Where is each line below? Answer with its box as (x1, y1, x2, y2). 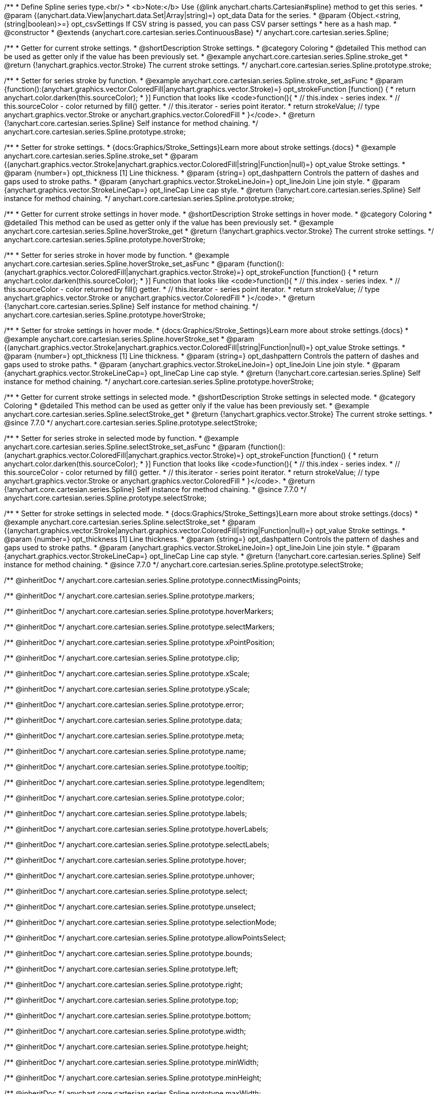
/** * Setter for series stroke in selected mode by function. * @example (4, 434, 239, 442)
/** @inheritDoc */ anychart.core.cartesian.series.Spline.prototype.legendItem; (4, 778, 265, 787)
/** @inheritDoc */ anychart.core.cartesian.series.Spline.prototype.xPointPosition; (4, 638, 275, 647)
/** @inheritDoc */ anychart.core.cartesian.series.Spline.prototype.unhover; (4, 871, 255, 880)
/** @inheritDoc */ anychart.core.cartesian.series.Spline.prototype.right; (4, 980, 243, 989)
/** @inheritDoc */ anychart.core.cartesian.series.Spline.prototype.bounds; (4, 949, 253, 958)
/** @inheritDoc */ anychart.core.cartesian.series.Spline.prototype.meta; (4, 731, 245, 740)
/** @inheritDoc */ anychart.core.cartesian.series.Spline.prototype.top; (4, 996, 239, 1004)
